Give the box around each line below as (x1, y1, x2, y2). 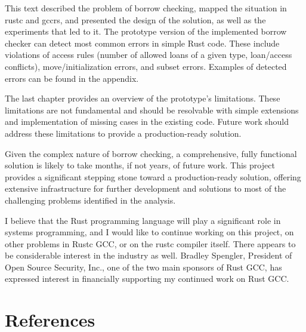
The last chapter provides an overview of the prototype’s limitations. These (5, 92, 280, 104)
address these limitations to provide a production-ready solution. (5, 127, 242, 139)
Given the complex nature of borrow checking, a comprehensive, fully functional (5, 147, 297, 159)
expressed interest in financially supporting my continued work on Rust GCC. (5, 272, 289, 285)
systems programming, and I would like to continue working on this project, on (5, 226, 294, 238)
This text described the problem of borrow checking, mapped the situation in (5, 2, 287, 14)
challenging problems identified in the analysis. (5, 193, 176, 206)
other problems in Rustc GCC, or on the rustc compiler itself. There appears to (5, 237, 296, 250)
